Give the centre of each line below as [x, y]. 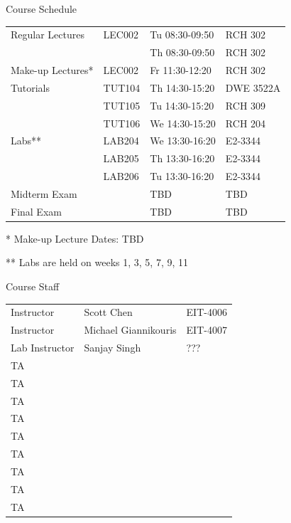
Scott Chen [108, 312]
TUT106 [122, 123]
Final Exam [36, 211]
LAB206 [121, 176]
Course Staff [33, 286]
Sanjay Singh [112, 348]
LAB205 [121, 158]
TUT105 [122, 105]
